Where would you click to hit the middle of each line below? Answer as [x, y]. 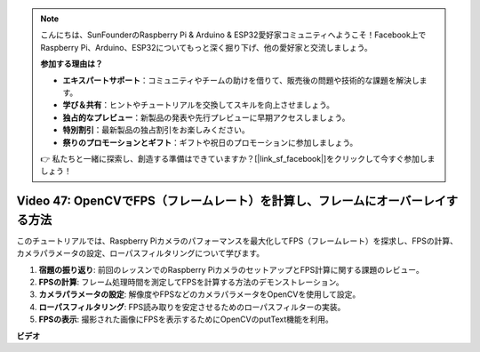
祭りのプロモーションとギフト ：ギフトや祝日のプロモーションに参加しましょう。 [210, 142]
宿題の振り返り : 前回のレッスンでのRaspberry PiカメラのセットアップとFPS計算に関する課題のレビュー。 [231, 269]
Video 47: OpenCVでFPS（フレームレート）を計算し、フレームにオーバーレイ [232, 201]
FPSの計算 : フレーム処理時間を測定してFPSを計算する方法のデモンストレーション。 [191, 282]
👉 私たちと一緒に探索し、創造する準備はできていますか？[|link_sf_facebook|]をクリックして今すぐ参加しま [238, 158]
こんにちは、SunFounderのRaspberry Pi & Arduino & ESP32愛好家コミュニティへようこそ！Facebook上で [233, 35]
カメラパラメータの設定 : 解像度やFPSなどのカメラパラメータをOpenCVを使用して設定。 [200, 294]
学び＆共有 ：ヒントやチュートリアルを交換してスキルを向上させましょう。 [199, 105]
